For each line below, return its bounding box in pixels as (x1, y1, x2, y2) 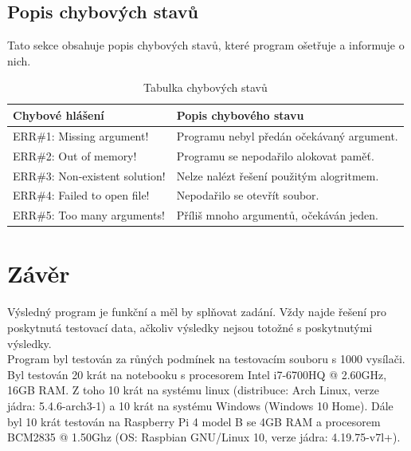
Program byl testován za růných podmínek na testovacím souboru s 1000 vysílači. (7, 350, 405, 367)
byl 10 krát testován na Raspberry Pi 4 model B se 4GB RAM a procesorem (7, 413, 381, 429)
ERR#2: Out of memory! (13, 147, 137, 164)
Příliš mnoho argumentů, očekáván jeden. (176, 207, 378, 224)
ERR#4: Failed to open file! (13, 187, 150, 204)
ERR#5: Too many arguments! (13, 207, 165, 224)
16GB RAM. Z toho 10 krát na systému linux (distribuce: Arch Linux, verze (7, 382, 379, 398)
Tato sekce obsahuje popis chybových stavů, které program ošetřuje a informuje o (7, 37, 405, 53)
